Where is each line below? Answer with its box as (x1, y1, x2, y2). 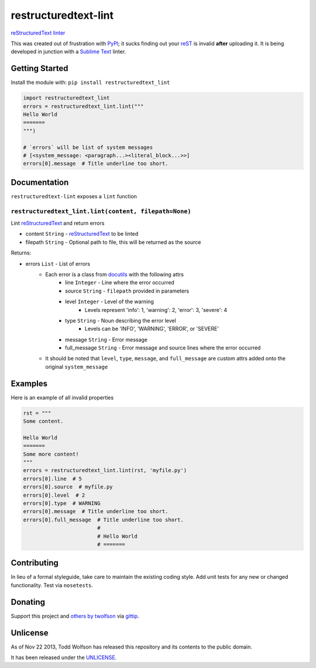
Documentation (11, 177, 69, 187)
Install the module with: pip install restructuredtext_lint (11, 79, 170, 86)
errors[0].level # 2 (23, 491, 85, 499)
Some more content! (23, 450, 79, 457)
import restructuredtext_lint (23, 94, 110, 101)
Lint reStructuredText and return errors (11, 219, 105, 226)
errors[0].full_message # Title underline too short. (23, 516, 184, 523)
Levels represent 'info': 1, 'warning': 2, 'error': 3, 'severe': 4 (85, 306, 228, 313)
